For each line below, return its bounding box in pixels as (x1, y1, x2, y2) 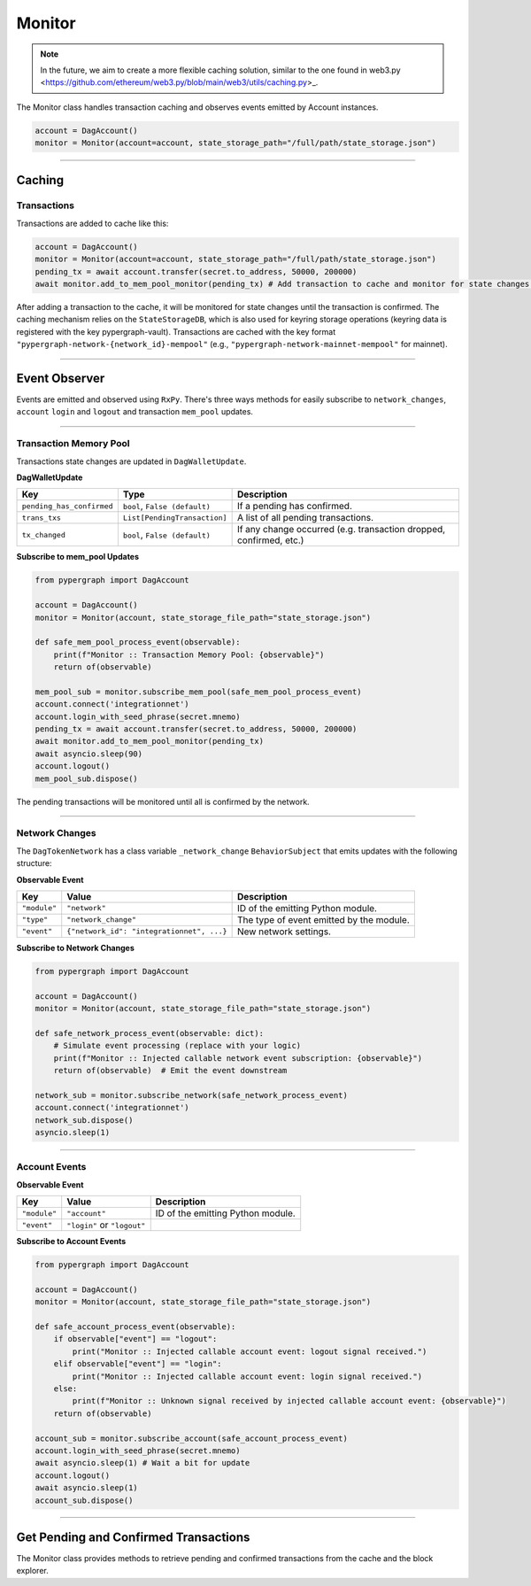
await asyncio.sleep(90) (35, 748, 143, 759)
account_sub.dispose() (35, 1495, 134, 1505)
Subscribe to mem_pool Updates (16, 552, 140, 562)
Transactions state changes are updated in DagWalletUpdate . (16, 456, 247, 467)
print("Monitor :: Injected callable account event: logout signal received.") (72, 1346, 427, 1357)
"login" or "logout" (66, 1219, 146, 1231)
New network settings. (236, 925, 332, 938)
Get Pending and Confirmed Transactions (16, 1529, 250, 1544)
